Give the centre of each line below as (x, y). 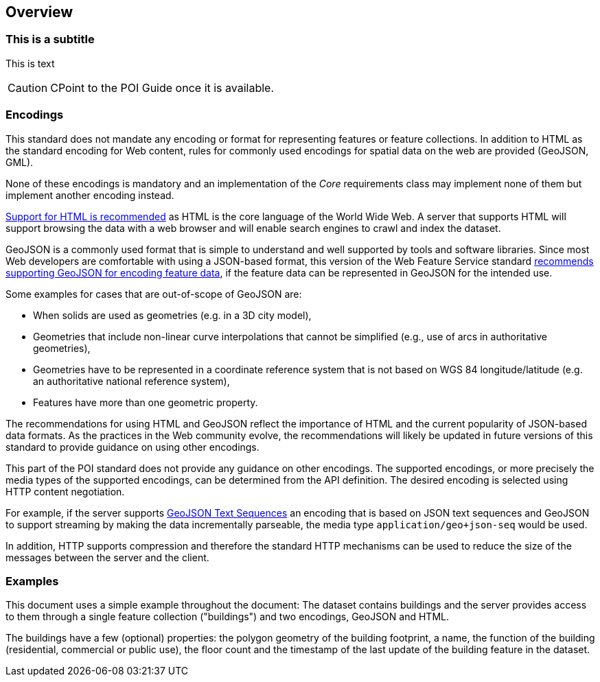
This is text (30, 63)
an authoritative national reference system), (131, 381)
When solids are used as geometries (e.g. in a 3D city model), (172, 315)
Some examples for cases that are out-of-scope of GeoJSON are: (154, 294)
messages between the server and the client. (107, 557)
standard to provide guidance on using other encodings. (132, 447)
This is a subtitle (50, 39)
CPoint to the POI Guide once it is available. (162, 87)
